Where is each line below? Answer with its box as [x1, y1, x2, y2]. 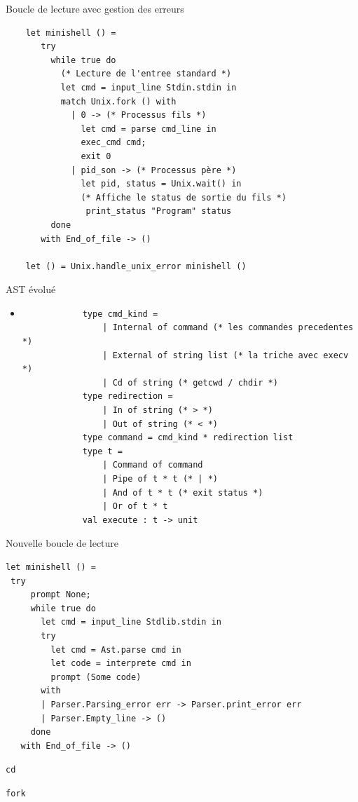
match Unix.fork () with [60, 96, 177, 107]
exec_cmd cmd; [81, 137, 146, 148]
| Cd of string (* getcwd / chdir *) [102, 377, 278, 388]
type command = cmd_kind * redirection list [82, 433, 294, 443]
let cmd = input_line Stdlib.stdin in [41, 617, 221, 627]
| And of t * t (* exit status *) [102, 487, 263, 498]
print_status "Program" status [85, 206, 232, 217]
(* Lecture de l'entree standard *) [60, 69, 232, 79]
